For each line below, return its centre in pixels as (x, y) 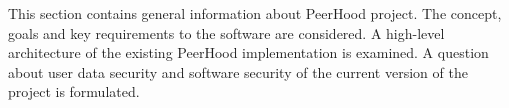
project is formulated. (74, 91)
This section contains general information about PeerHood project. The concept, (255, 13)
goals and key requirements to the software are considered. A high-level (226, 32)
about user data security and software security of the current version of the (238, 71)
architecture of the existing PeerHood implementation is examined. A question (248, 52)
